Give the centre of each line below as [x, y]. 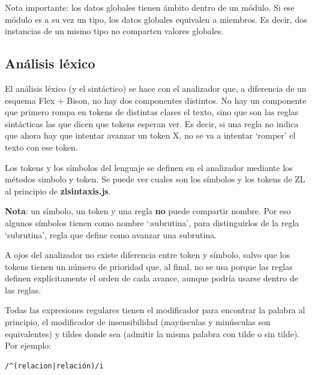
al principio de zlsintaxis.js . [58, 190]
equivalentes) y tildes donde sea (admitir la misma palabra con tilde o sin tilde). [152, 333]
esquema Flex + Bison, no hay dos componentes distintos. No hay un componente [156, 100]
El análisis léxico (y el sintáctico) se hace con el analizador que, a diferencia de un [156, 88]
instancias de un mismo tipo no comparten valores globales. [114, 31]
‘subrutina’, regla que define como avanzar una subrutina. [111, 234]
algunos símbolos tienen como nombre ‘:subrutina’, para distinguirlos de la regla [152, 222]
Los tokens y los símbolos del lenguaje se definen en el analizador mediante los [149, 167]
